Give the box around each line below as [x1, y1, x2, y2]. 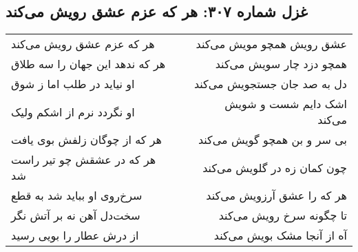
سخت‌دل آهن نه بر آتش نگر [11, 207, 140, 224]
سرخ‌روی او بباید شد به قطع [11, 187, 143, 204]
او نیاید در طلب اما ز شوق [11, 76, 135, 92]
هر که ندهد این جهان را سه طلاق [11, 56, 166, 72]
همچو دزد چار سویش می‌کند [215, 56, 347, 72]
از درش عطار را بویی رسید [11, 227, 139, 244]
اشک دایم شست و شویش [224, 96, 347, 112]
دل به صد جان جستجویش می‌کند [193, 76, 347, 92]
